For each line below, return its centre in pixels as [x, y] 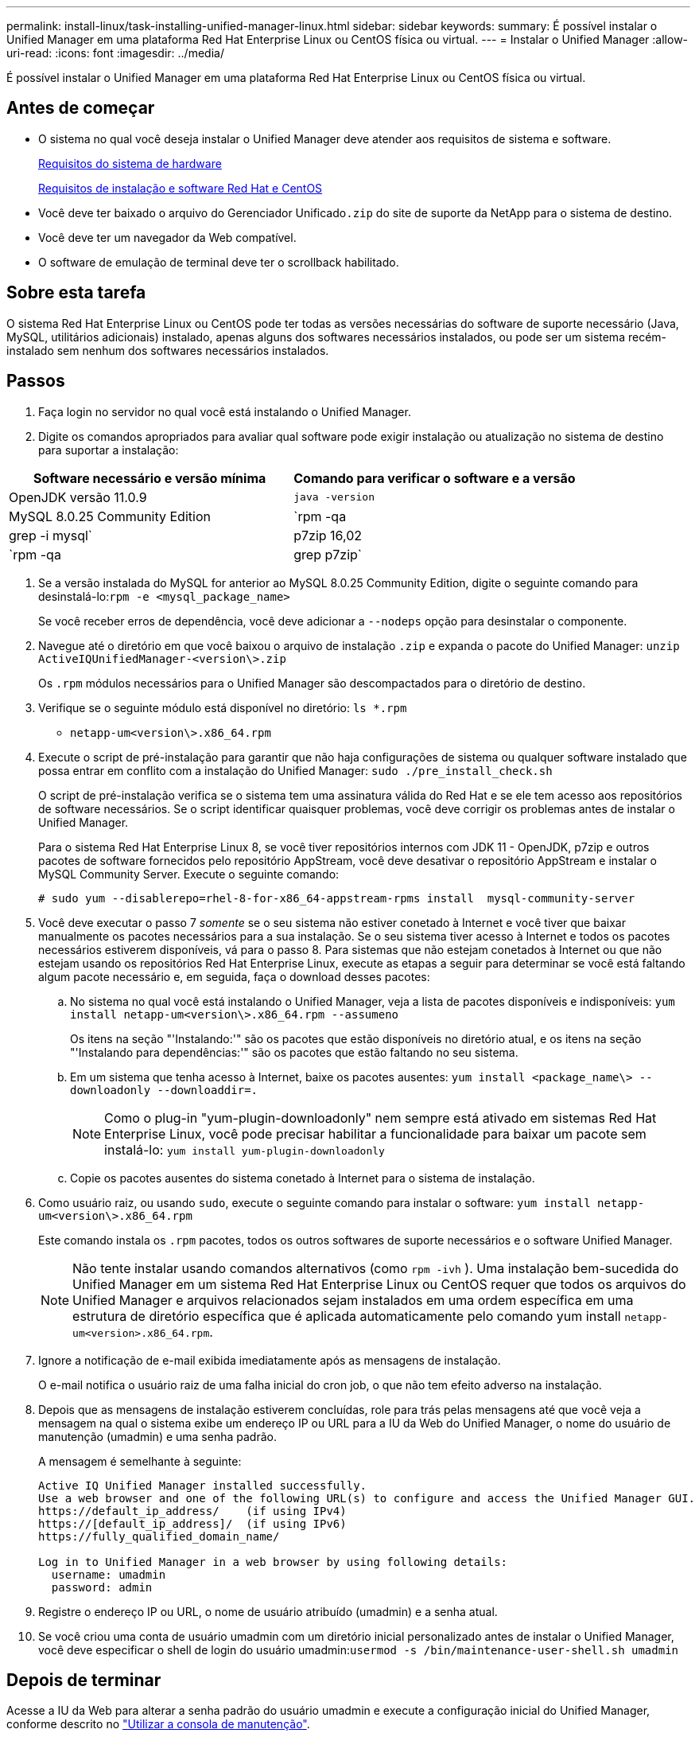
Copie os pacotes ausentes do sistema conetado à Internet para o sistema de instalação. [303, 1178]
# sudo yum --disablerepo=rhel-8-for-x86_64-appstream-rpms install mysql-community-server [337, 898]
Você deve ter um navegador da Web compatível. [167, 237]
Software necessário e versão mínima [150, 478]
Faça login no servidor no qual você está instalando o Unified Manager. [225, 411]
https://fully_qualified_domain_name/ [159, 1536]
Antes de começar [81, 108]
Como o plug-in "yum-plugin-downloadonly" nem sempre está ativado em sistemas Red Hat [381, 1118]
